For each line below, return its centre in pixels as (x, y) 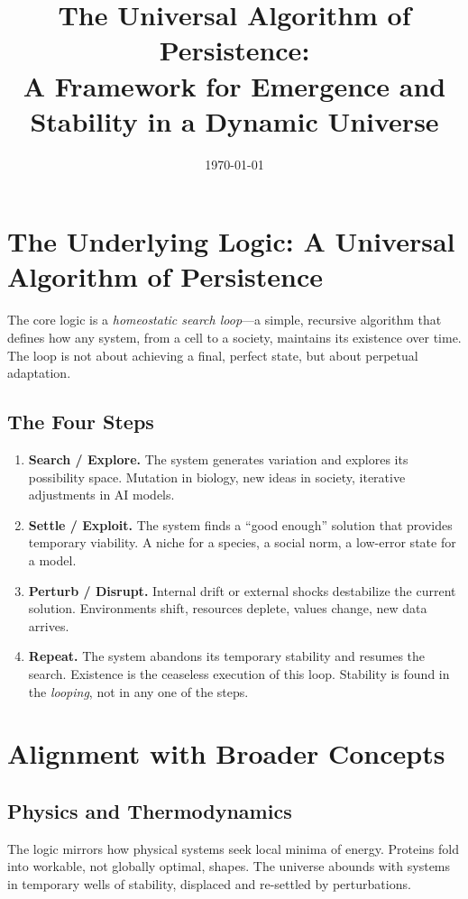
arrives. (49, 625)
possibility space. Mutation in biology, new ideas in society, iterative (217, 477)
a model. (52, 560)
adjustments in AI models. (101, 495)
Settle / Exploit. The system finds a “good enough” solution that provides (240, 524)
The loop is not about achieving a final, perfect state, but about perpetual (213, 355)
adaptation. (39, 373)
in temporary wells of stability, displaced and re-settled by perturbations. (209, 883)
